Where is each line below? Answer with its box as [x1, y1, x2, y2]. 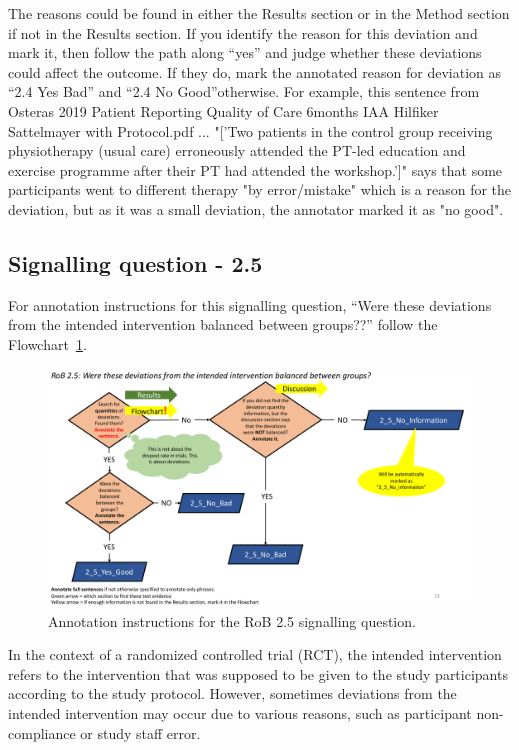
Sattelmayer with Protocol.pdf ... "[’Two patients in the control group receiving [8, 120, 493, 141]
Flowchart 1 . [8, 333, 87, 354]
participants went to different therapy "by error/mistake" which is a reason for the [8, 179, 512, 200]
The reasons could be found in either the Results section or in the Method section [8, 3, 510, 23]
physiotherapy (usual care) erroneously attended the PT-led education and [8, 140, 466, 161]
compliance [8, 722, 76, 743]
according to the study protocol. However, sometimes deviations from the [8, 683, 457, 704]
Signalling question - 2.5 [8, 247, 263, 278]
